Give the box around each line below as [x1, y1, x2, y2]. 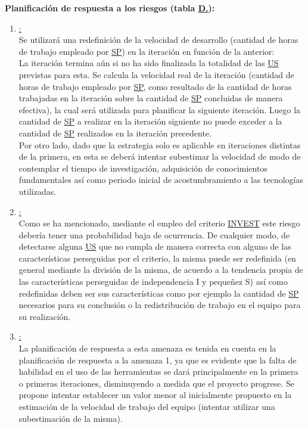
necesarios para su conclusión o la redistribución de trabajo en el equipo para [18, 299, 301, 311]
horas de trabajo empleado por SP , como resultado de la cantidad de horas [18, 80, 292, 92]
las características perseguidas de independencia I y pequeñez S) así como [18, 275, 288, 288]
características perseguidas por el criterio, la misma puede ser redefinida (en [18, 251, 296, 264]
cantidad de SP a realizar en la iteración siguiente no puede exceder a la [18, 115, 282, 128]
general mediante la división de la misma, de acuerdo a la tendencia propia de [18, 263, 303, 276]
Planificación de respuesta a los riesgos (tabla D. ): [5, 2, 215, 14]
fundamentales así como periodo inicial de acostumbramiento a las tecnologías [18, 173, 304, 186]
